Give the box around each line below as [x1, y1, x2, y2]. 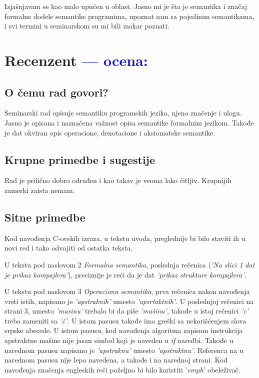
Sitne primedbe [4, 209, 85, 224]
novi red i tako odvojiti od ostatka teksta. [4, 242, 133, 253]
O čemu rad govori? [4, 84, 108, 99]
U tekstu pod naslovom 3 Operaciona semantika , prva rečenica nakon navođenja [4, 286, 250, 296]
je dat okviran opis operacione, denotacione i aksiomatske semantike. [4, 127, 215, 137]
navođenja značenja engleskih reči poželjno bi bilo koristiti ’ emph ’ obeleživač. [4, 364, 240, 374]
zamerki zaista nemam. [4, 184, 75, 195]
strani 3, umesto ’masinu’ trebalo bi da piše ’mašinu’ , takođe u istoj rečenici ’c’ [4, 305, 249, 316]
